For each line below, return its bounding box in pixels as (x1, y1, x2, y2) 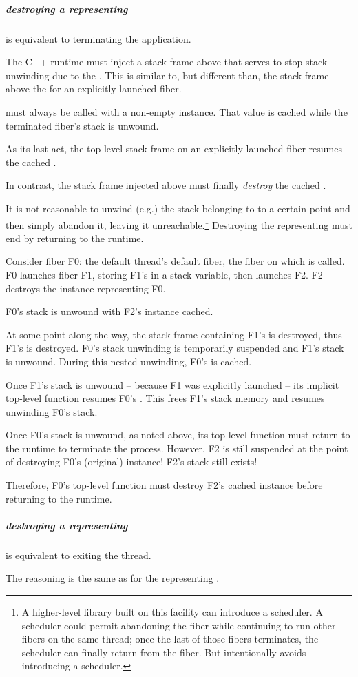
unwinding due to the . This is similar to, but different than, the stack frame (6, 68, 329, 82)
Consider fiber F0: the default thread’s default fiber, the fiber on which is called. (6, 254, 345, 268)
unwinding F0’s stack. (6, 404, 98, 418)
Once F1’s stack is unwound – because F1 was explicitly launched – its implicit (6, 377, 339, 392)
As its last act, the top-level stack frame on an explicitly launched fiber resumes (6, 141, 342, 156)
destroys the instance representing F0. (6, 281, 166, 295)
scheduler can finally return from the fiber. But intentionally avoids (21, 645, 306, 659)
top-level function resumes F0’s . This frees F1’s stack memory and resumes (6, 391, 325, 405)
